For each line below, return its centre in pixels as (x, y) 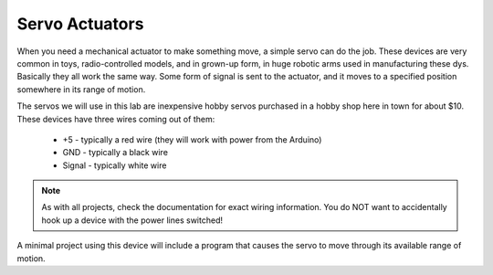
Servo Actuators (80, 24)
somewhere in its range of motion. (81, 89)
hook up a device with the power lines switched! (132, 220)
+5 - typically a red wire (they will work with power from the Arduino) (192, 139)
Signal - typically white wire (115, 165)
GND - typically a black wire (115, 153)
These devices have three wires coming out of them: (116, 119)
